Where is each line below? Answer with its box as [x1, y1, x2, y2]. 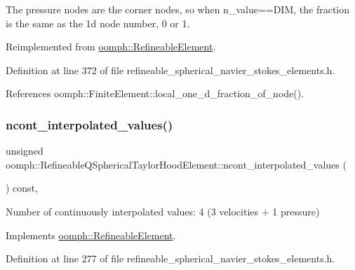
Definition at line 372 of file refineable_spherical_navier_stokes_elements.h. [6, 62, 335, 77]
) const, [6, 180, 38, 195]
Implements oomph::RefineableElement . [6, 227, 176, 242]
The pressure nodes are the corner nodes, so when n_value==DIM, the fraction [6, 2, 350, 16]
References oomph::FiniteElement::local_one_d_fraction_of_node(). [6, 86, 304, 101]
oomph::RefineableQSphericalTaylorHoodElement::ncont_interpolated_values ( [6, 157, 347, 171]
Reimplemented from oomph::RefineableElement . [6, 39, 216, 54]
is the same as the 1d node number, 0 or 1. [6, 15, 190, 30]
